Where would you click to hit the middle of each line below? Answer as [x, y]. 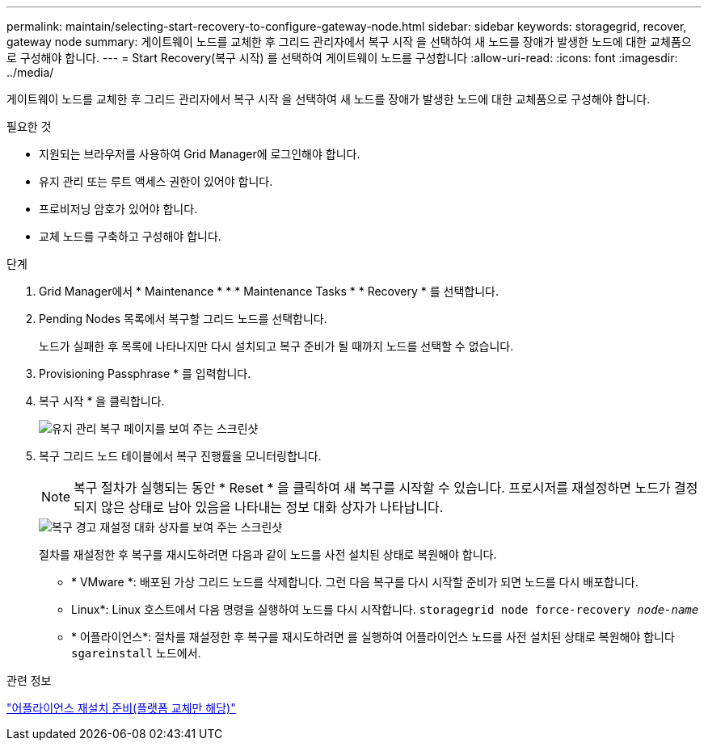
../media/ [30, 72]
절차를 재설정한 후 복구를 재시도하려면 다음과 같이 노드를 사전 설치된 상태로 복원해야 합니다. [268, 554]
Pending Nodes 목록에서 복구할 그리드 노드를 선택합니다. [183, 319]
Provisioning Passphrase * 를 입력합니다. [145, 373]
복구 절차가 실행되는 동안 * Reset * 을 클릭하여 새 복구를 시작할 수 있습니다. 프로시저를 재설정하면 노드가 [372, 488]
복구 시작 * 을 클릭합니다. [102, 401]
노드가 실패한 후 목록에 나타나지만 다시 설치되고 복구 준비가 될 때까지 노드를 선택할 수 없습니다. [276, 346]
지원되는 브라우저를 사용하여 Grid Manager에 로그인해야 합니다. [200, 154]
